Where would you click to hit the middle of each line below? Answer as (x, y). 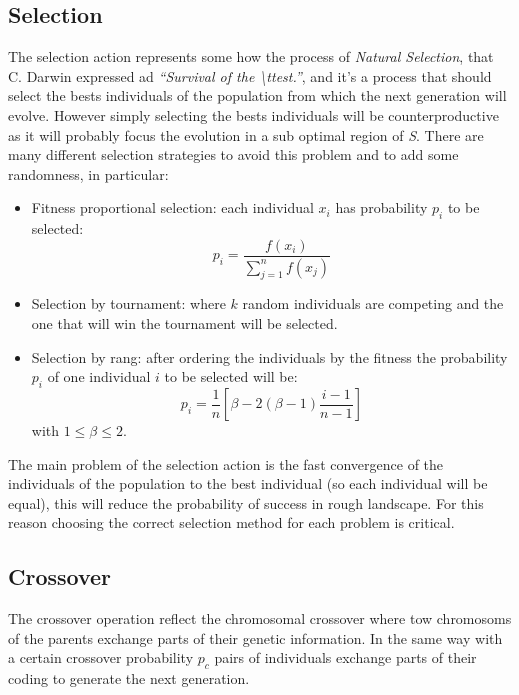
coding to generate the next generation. (129, 678)
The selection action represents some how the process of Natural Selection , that (251, 56)
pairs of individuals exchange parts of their (345, 657)
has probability (381, 207)
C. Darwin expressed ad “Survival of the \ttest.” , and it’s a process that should (250, 75)
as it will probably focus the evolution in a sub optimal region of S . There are (246, 134)
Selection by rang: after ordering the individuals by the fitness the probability (269, 356)
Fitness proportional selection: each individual (172, 207)
